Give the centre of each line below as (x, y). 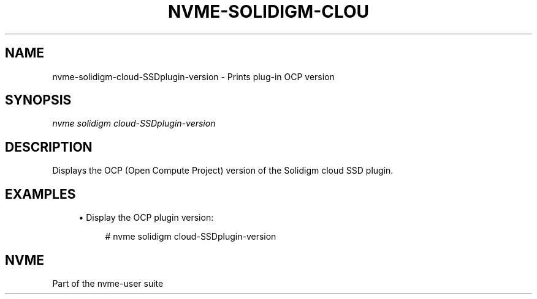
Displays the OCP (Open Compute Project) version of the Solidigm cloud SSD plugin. (223, 171)
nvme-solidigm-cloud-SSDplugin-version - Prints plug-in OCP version (193, 76)
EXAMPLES (40, 194)
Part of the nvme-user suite (108, 283)
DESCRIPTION (49, 147)
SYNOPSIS (38, 100)
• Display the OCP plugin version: (146, 218)
